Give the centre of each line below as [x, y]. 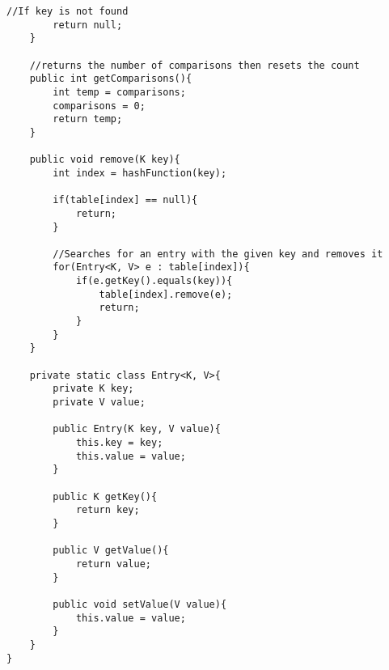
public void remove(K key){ [105, 160]
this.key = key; [119, 443]
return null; [88, 25]
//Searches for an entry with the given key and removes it [218, 254]
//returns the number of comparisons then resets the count [194, 65]
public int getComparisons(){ [111, 79]
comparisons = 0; [99, 106]
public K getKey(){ [105, 496]
